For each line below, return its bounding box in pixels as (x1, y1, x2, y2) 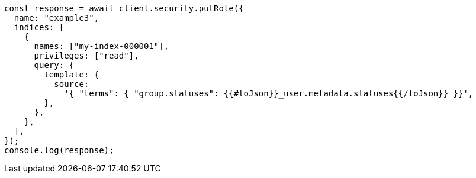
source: (54, 79, 89, 89)
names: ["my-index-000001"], (34, 41, 169, 51)
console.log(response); (4, 145, 114, 155)
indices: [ (14, 22, 65, 32)
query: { (34, 60, 75, 70)
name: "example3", (14, 13, 99, 22)
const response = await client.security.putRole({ (4, 4, 244, 13)
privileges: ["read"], (34, 51, 139, 60)
